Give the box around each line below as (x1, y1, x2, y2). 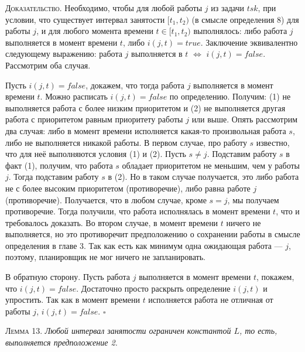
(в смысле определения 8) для (191, 13, 299, 25)
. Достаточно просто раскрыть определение (76, 282, 231, 294)
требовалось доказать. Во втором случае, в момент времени (5, 216, 218, 228)
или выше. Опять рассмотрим (191, 113, 297, 125)
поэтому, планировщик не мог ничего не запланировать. (5, 251, 205, 263)
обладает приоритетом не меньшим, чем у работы (122, 159, 300, 171)
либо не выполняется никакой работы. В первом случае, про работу (5, 136, 247, 148)
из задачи (211, 2, 244, 13)
